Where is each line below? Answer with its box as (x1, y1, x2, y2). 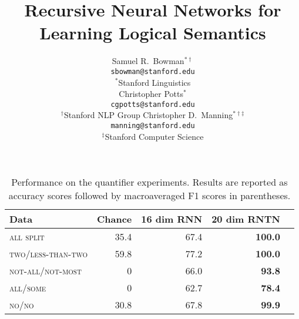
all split (9, 230, 45, 244)
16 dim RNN (141, 212, 203, 226)
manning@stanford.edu (110, 122, 195, 130)
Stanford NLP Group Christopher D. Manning (63, 109, 233, 121)
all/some (9, 281, 46, 295)
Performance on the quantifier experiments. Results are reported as (11, 175, 288, 189)
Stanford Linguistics (118, 76, 191, 88)
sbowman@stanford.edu (110, 67, 195, 76)
